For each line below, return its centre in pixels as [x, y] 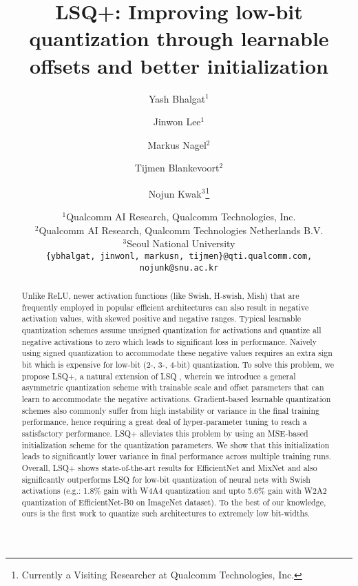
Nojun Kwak [175, 193]
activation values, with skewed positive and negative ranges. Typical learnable [161, 318]
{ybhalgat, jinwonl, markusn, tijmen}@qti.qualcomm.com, [179, 256]
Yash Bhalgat [177, 98]
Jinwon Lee [177, 122]
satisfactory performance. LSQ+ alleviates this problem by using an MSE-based [165, 433]
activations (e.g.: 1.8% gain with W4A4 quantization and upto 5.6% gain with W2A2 [174, 491]
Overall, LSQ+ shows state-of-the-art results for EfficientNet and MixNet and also [169, 467]
